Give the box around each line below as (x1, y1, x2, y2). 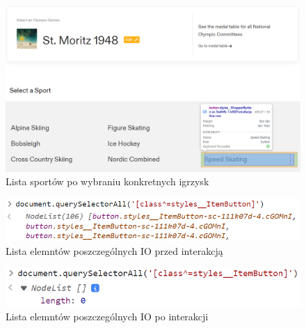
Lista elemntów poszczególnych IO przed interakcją (6, 243, 223, 258)
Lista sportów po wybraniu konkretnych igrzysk (6, 174, 209, 189)
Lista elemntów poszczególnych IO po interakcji (6, 309, 209, 323)
